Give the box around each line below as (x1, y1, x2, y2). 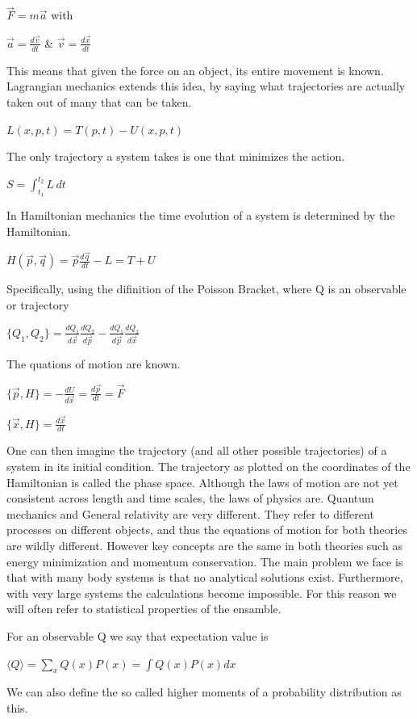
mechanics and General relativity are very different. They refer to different (6, 505, 374, 522)
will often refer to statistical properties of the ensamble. (6, 600, 281, 617)
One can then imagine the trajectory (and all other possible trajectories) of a (6, 442, 387, 459)
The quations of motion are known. (6, 355, 181, 372)
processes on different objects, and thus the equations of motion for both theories (6, 521, 407, 538)
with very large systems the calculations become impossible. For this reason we (6, 584, 397, 601)
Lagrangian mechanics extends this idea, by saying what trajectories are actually (6, 78, 406, 95)
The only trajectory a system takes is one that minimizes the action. (6, 148, 345, 165)
